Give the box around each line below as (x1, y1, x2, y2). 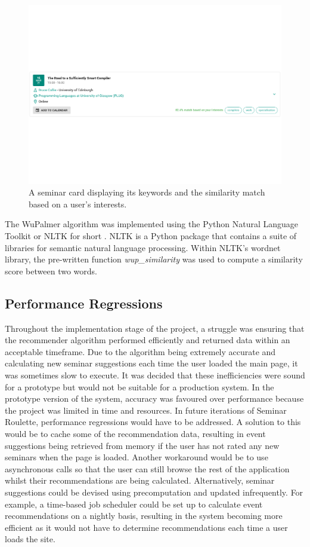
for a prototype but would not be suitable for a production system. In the (5, 380, 274, 393)
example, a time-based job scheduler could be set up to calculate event (5, 497, 263, 510)
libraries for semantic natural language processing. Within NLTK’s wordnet (5, 241, 281, 253)
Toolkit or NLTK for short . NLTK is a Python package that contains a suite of (5, 230, 297, 242)
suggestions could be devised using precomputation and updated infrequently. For (5, 485, 303, 498)
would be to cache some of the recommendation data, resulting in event (5, 427, 266, 439)
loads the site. (5, 533, 55, 545)
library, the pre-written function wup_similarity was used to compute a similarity (5, 253, 303, 265)
